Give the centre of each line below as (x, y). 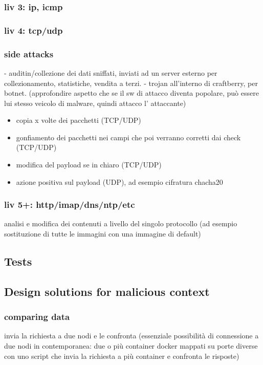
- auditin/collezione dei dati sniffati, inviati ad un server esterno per (111, 72)
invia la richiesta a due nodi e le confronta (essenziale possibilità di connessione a (131, 336)
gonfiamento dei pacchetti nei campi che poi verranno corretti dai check (128, 137)
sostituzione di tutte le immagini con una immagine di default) (103, 234)
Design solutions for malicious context (107, 291)
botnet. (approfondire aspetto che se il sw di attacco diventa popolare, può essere (131, 93)
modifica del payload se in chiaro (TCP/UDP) (89, 165)
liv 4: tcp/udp (34, 30)
